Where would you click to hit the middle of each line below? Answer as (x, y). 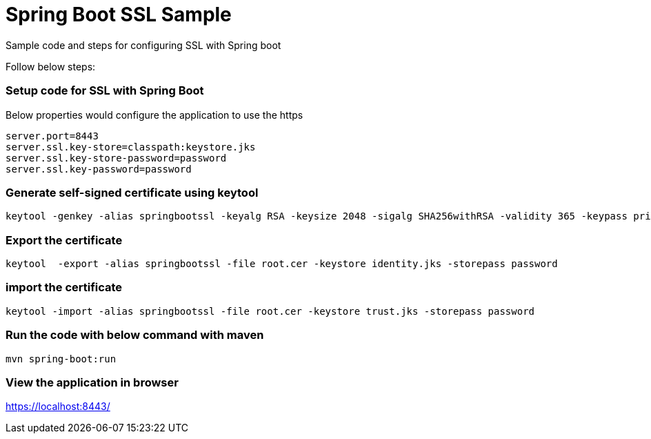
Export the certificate (64, 240)
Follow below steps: (51, 66)
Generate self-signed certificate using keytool (132, 192)
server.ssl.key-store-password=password (116, 158)
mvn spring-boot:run (61, 359)
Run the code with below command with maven (135, 335)
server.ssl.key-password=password (99, 169)
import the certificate (64, 287)
